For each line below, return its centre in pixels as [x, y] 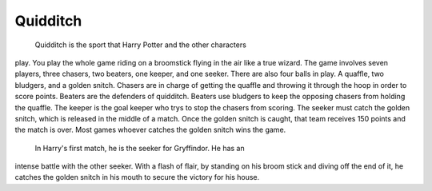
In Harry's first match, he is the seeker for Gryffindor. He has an [140, 148]
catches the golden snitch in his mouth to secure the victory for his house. [137, 177]
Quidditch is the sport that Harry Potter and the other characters [141, 45]
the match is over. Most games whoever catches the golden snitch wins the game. [150, 130]
